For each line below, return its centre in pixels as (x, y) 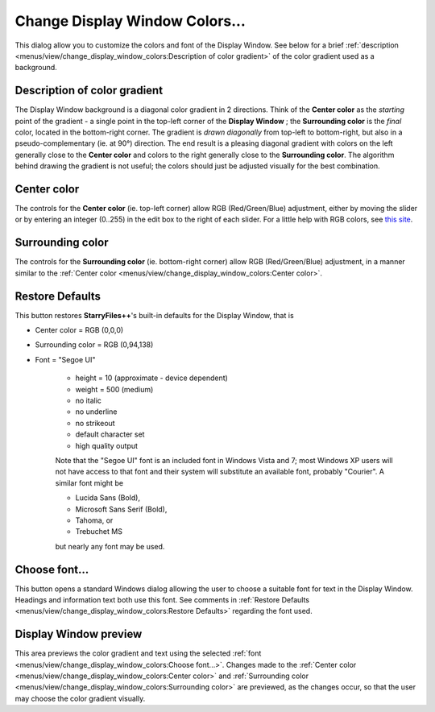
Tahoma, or (94, 520)
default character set (110, 434)
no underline (96, 412)
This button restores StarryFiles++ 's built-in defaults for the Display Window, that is (154, 315)
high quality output (107, 445)
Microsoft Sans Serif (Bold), (121, 509)
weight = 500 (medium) (114, 389)
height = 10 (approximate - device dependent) (152, 378)
